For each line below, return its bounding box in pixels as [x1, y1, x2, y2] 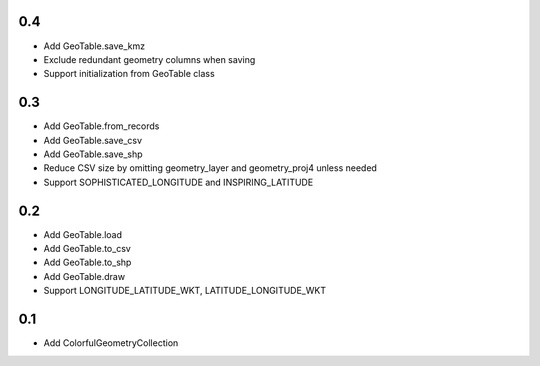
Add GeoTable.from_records [43, 120, 160, 132]
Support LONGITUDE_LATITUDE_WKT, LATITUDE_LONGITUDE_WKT [43, 285, 327, 297]
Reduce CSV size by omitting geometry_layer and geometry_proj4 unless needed [43, 162, 377, 174]
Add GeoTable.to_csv [43, 243, 132, 255]
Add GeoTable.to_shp [43, 256, 132, 269]
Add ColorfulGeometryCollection [43, 337, 179, 349]
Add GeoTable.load [43, 228, 123, 240]
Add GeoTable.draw [43, 270, 125, 282]
